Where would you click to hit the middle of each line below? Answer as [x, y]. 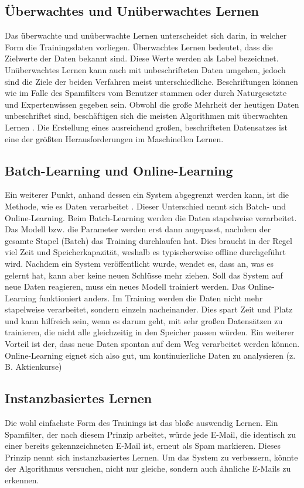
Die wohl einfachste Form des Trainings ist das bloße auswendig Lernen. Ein [141, 423]
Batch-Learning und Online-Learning [119, 170]
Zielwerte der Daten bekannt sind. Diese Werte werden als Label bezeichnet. [142, 58]
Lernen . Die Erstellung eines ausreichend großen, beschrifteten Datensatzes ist [146, 127]
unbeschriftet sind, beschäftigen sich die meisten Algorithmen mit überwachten [146, 116]
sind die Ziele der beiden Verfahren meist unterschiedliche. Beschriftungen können [151, 81]
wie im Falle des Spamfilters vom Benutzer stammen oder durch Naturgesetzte [146, 93]
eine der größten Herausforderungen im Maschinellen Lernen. [114, 138]
